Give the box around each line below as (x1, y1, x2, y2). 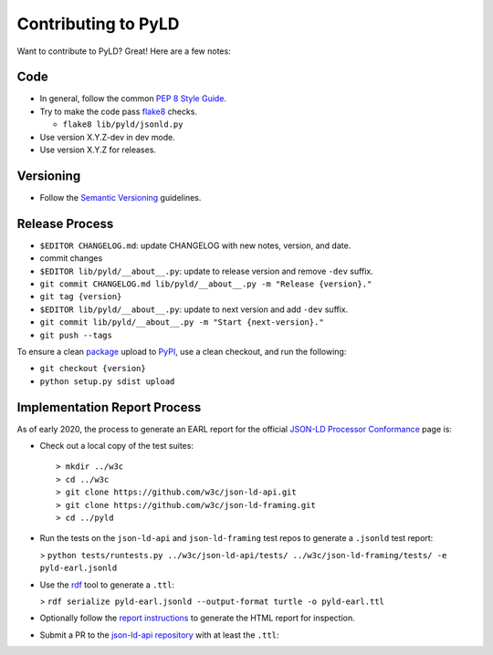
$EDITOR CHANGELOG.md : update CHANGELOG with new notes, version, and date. (39, 240, 351, 251)
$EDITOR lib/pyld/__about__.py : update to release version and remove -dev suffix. (39, 265, 373, 276)
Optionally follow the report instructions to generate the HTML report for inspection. (39, 612, 355, 624)
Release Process (16, 215, 114, 232)
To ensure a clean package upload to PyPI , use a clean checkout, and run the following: (16, 346, 347, 357)
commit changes (39, 253, 103, 264)
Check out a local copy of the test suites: (39, 441, 194, 452)
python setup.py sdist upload (39, 376, 175, 387)
